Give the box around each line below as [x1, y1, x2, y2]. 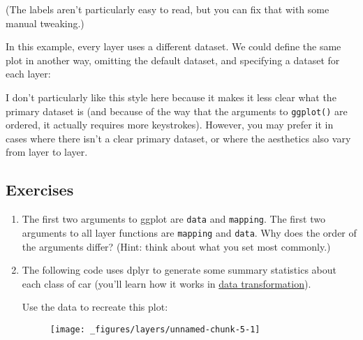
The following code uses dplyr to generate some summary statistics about [22, 263, 336, 277]
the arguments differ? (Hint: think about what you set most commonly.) [22, 239, 331, 253]
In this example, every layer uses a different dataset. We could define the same [6, 39, 341, 54]
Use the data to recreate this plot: [22, 300, 168, 314]
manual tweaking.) [6, 15, 84, 30]
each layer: [6, 66, 51, 81]
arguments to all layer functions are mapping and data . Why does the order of [22, 225, 357, 239]
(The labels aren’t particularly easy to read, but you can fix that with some [6, 2, 329, 16]
